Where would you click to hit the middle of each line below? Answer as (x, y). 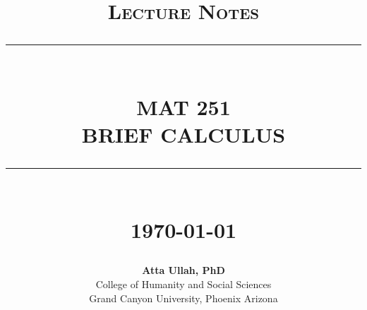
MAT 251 (183, 106)
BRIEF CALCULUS (183, 134)
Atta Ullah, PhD (183, 270)
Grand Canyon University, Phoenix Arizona (183, 298)
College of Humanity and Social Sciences (183, 284)
